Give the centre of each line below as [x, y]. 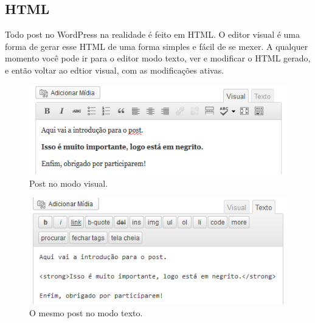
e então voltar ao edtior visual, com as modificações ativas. [115, 70]
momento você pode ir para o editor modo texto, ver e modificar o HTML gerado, [158, 58]
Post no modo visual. [69, 183]
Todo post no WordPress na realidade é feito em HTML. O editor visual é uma [153, 34]
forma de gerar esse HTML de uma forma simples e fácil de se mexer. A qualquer [157, 46]
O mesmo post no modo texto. [86, 313]
